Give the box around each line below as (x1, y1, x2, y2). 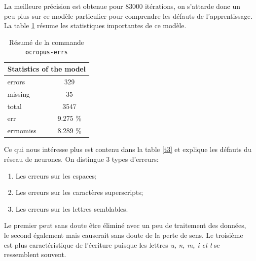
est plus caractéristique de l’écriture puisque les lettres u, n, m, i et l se (4, 239, 220, 250)
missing (7, 88, 30, 99)
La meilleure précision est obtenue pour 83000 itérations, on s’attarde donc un (4, 1, 241, 11)
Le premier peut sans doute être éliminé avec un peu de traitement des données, (4, 220, 246, 230)
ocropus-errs (25, 49, 68, 56)
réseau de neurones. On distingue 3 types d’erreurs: (4, 153, 159, 164)
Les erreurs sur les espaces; (15, 170, 97, 181)
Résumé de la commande (9, 37, 84, 47)
